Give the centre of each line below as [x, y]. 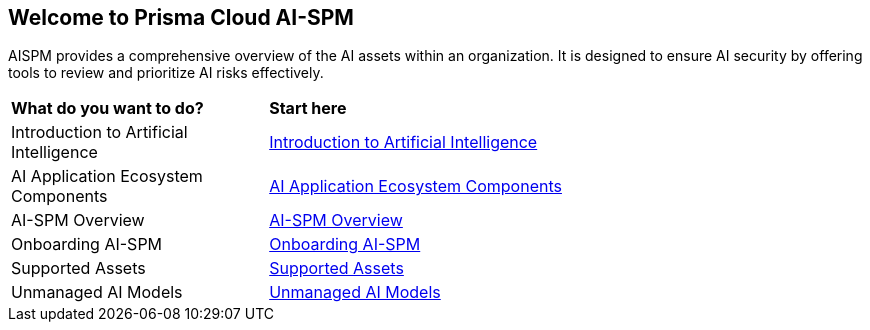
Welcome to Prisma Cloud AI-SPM [181, 17]
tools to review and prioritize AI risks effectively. [166, 73]
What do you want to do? [107, 108]
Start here [308, 108]
